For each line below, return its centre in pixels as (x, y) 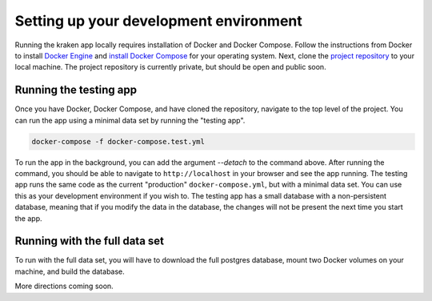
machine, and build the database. (70, 271)
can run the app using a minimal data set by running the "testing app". (130, 120)
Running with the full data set (89, 241)
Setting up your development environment (159, 21)
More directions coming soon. (64, 286)
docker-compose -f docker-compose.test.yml (118, 141)
